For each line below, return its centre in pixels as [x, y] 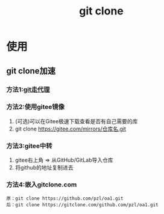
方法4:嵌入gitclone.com [42, 185]
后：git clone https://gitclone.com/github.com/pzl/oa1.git [82, 205]
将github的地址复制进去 [44, 168]
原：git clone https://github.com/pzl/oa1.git [65, 199]
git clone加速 [31, 71]
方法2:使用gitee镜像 [36, 107]
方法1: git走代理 [28, 90]
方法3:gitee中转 [29, 145]
